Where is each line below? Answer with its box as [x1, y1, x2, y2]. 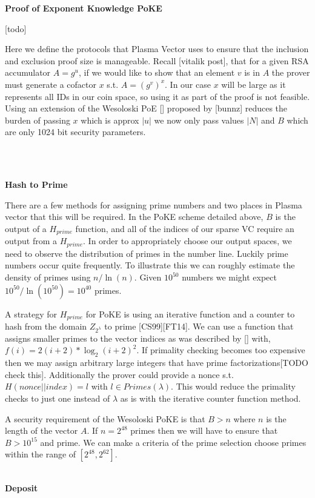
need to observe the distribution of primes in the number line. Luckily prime [5, 247, 288, 259]
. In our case [165, 78, 211, 90]
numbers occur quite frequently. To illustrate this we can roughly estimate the [5, 259, 295, 271]
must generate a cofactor [5, 78, 97, 90]
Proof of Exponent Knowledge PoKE [5, 2, 162, 14]
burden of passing [5, 113, 70, 126]
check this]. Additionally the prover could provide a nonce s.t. [5, 368, 234, 380]
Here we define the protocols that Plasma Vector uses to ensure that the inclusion [5, 42, 309, 55]
